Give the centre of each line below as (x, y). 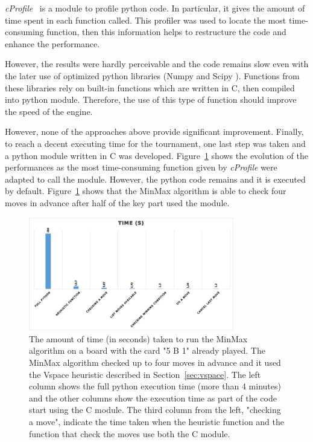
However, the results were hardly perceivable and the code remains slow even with (157, 64)
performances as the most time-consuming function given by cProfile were (141, 167)
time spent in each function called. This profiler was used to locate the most (146, 20)
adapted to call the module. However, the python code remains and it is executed (155, 179)
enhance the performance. (52, 43)
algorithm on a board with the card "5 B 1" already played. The (147, 350)
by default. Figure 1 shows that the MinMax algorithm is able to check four (146, 191)
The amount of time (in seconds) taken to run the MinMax (138, 338)
